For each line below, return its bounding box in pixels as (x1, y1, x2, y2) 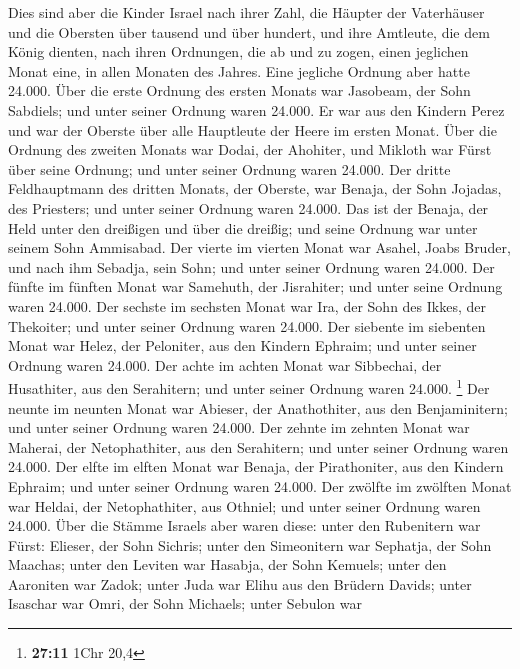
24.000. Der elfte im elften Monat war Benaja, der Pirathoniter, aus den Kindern (8, 456, 504, 477)
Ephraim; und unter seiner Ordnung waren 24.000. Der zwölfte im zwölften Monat (8, 475, 512, 496)
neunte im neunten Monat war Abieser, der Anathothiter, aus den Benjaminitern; (8, 397, 508, 418)
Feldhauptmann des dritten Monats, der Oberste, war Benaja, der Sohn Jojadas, (8, 178, 502, 199)
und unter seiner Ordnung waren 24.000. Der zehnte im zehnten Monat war (8, 417, 470, 438)
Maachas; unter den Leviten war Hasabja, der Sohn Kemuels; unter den (8, 554, 447, 575)
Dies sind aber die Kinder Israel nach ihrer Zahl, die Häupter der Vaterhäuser (8, 2, 485, 22)
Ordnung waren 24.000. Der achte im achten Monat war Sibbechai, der (8, 354, 442, 375)
